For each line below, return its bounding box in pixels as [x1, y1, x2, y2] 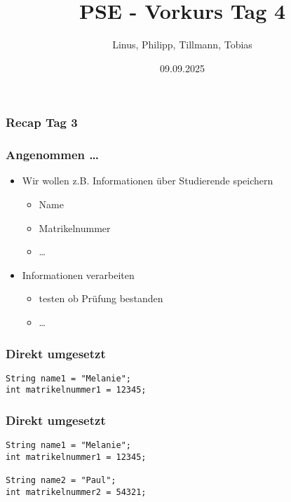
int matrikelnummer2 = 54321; [6, 487, 147, 497]
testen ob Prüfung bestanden [39, 291, 163, 306]
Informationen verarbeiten [22, 267, 135, 282]
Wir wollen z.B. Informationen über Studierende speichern [22, 173, 273, 188]
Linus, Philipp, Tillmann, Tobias [112, 37, 252, 52]
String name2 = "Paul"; [6, 475, 116, 486]
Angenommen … [6, 146, 99, 163]
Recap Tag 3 [6, 114, 78, 131]
